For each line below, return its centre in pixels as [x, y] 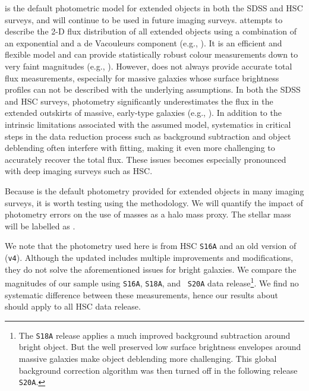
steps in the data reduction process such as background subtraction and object [148, 136]
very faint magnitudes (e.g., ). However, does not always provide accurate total [149, 66]
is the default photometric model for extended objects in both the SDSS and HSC [154, 8]
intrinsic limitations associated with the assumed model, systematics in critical [148, 124]
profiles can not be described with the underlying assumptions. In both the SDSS [153, 89]
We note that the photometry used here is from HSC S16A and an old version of [151, 246]
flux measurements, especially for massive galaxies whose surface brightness [142, 78]
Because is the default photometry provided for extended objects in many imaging [154, 190]
